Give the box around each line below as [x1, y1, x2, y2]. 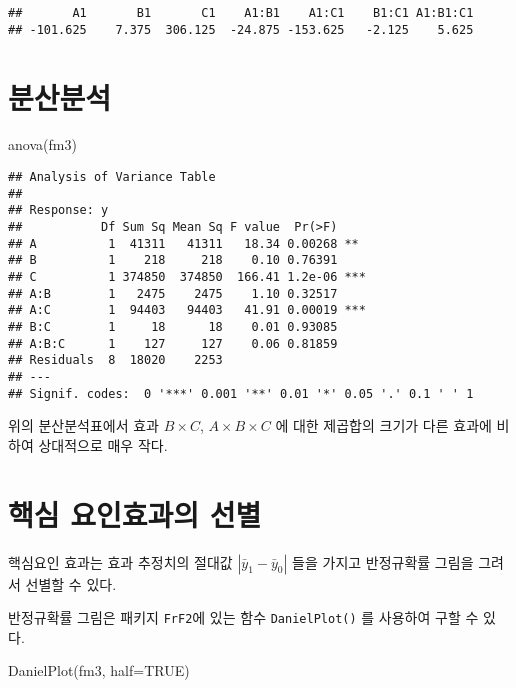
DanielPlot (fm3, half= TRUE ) [8, 660, 190, 681]
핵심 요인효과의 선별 [8, 493, 262, 534]
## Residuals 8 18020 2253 [8, 353, 223, 368]
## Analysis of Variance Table [8, 170, 216, 185]
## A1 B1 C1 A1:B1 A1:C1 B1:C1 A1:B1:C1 [8, 6, 474, 20]
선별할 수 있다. [25, 573, 117, 594]
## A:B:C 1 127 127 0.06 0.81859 [8, 336, 338, 351]
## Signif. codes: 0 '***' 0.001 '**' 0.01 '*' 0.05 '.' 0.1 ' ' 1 [8, 386, 474, 401]
